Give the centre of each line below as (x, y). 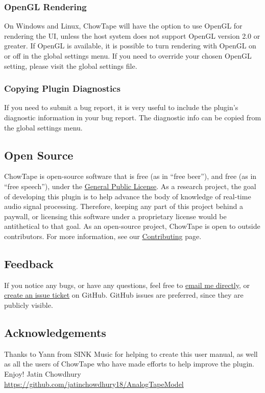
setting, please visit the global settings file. (71, 65)
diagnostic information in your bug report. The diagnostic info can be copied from (133, 117)
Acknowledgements (55, 332)
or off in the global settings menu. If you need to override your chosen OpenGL (128, 56)
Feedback (29, 263)
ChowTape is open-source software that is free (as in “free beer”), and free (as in (130, 176)
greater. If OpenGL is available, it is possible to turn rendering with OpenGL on (130, 46)
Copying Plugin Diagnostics (62, 88)
